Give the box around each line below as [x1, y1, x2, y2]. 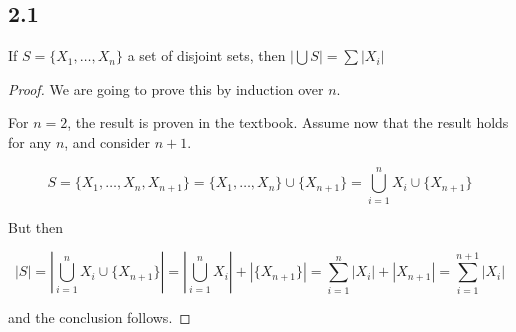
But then [8, 216, 64, 237]
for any [8, 131, 52, 152]
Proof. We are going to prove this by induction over [8, 78, 324, 99]
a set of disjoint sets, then [127, 45, 286, 66]
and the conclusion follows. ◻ [8, 307, 191, 328]
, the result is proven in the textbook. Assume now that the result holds [67, 112, 509, 133]
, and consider [64, 131, 150, 152]
